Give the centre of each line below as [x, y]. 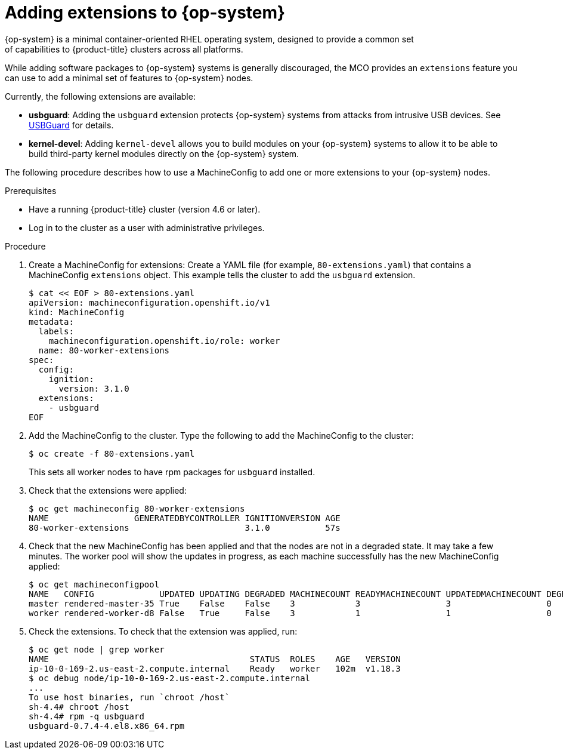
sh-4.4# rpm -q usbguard [86, 716]
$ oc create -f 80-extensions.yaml [112, 453]
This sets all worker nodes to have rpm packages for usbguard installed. [172, 472]
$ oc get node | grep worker [97, 649]
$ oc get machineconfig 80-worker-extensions [137, 508]
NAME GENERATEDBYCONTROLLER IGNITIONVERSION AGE [185, 518]
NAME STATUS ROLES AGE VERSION [215, 659]
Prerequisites [31, 190]
